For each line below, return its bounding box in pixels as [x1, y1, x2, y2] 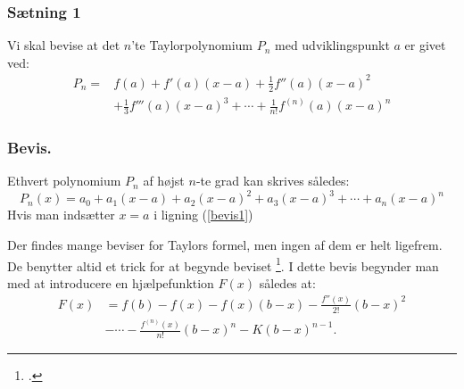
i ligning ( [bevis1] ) [153, 205, 253, 224]
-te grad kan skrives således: [195, 171, 350, 190]
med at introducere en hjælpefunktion [7, 273, 214, 292]
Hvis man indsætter [7, 205, 115, 224]
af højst [143, 171, 185, 190]
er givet [404, 36, 446, 54]
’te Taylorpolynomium [131, 36, 253, 54]
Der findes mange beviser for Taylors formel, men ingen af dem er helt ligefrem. [7, 236, 443, 254]
